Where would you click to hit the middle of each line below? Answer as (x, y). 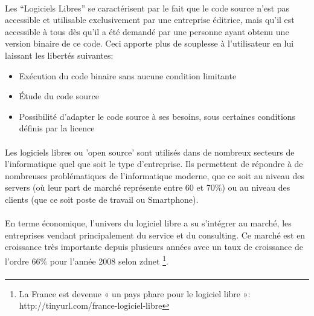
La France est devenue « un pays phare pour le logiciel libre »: (135, 293)
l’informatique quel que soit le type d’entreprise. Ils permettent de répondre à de (154, 164)
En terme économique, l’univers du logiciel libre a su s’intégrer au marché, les (148, 223)
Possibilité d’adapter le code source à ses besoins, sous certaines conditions (157, 116)
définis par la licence (57, 128)
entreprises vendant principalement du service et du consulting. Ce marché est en (155, 235)
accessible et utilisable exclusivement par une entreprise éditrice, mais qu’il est (150, 20)
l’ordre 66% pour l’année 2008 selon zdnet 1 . (87, 260)
